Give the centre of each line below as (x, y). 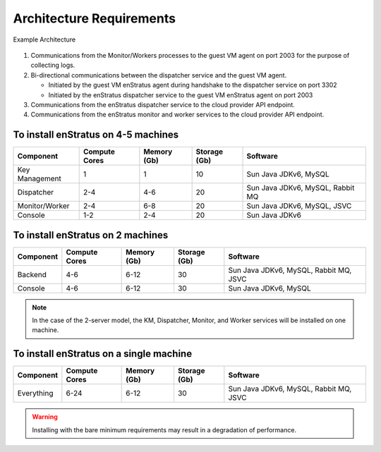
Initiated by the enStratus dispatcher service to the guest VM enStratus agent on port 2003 (181, 94)
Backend (32, 274)
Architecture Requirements (95, 18)
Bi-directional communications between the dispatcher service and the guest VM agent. (159, 75)
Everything (35, 393)
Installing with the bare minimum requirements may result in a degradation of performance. (164, 429)
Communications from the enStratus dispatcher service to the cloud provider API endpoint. (163, 104)
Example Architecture (44, 39)
